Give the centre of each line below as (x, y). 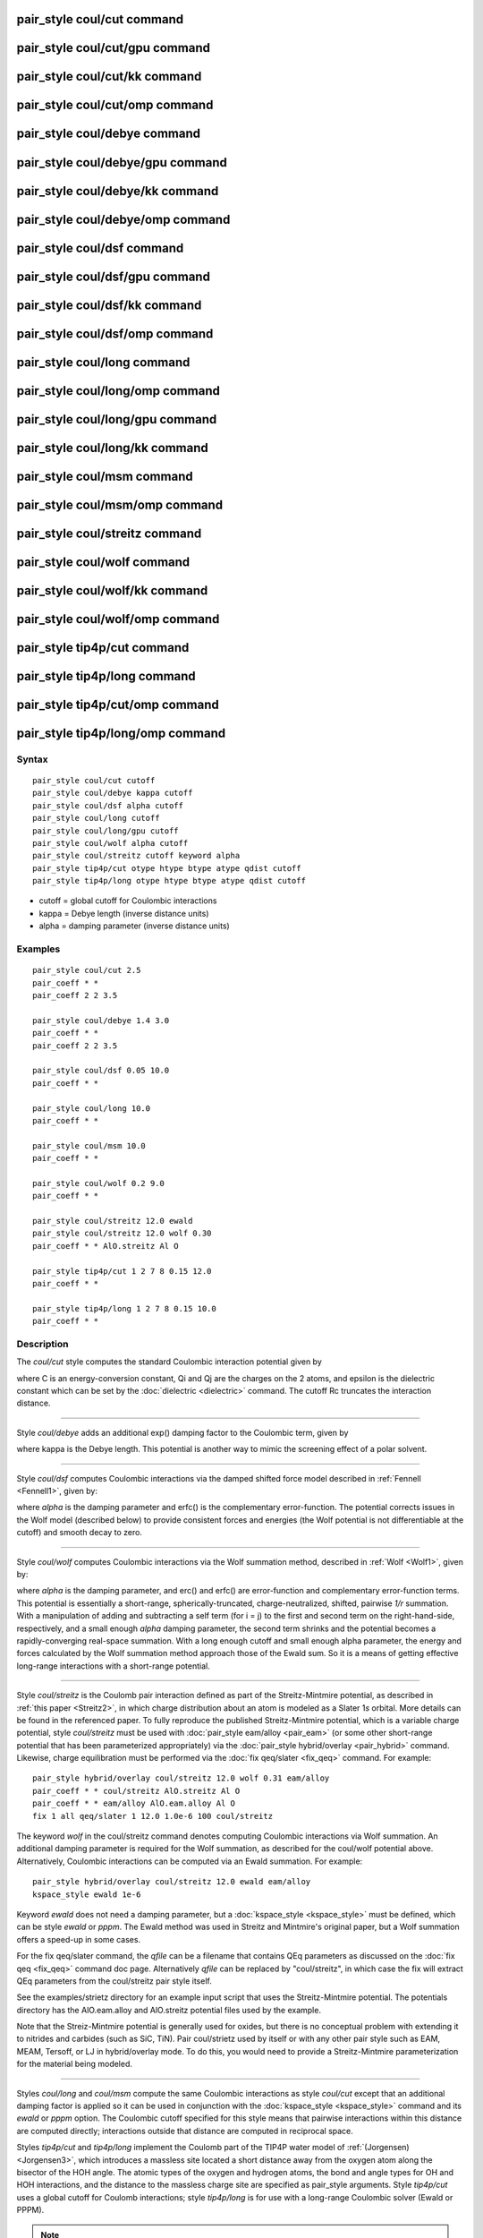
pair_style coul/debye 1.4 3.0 (101, 1020)
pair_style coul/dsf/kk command (109, 305)
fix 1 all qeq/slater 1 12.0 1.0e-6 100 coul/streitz (153, 1816)
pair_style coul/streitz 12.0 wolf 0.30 (122, 1234)
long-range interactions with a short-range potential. (113, 1666)
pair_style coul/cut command (100, 19)
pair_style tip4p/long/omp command (121, 733)
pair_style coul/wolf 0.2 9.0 (99, 1183)
